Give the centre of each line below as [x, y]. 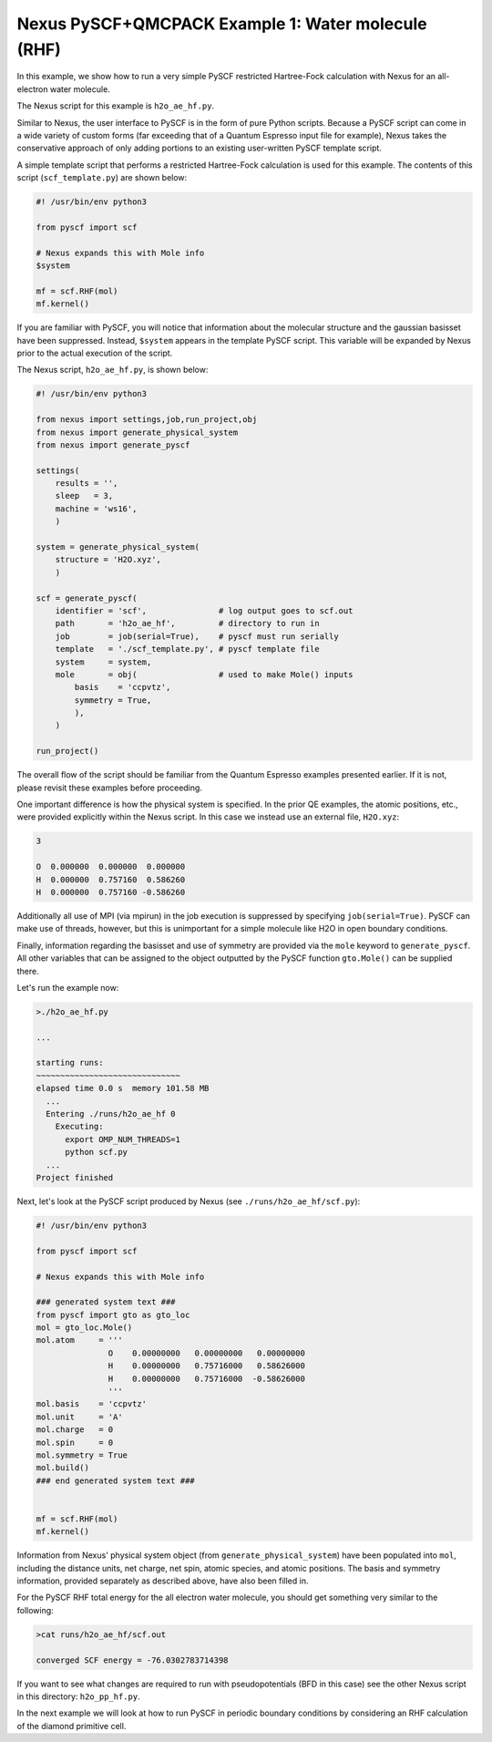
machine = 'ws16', [96, 509]
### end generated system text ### [115, 1480]
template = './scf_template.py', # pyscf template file [187, 649]
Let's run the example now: [68, 987]
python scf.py [96, 1152]
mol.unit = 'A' [79, 1417]
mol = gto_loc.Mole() [84, 1328]
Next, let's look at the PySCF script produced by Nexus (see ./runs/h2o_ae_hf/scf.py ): [189, 1201]
